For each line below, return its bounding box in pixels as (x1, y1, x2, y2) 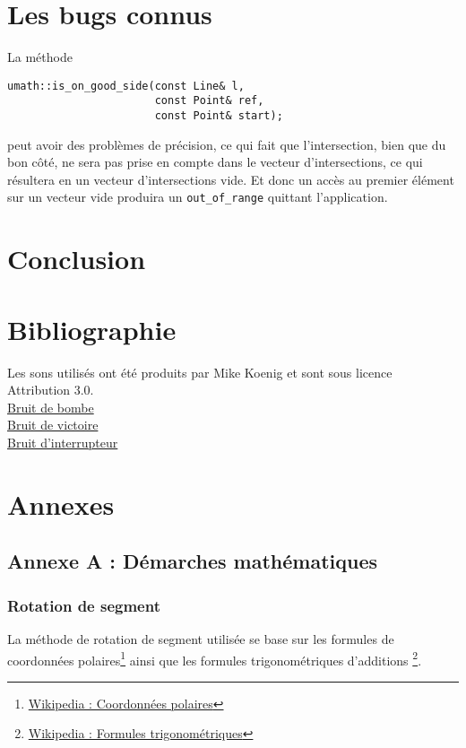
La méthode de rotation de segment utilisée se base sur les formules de (7, 629, 394, 648)
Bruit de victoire (7, 415, 99, 434)
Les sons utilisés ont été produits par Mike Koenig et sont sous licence (7, 362, 393, 381)
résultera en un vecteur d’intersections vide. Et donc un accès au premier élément (7, 170, 454, 188)
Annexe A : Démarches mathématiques (7, 547, 378, 575)
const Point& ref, (154, 94, 264, 108)
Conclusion (7, 240, 146, 277)
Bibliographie (7, 310, 177, 347)
